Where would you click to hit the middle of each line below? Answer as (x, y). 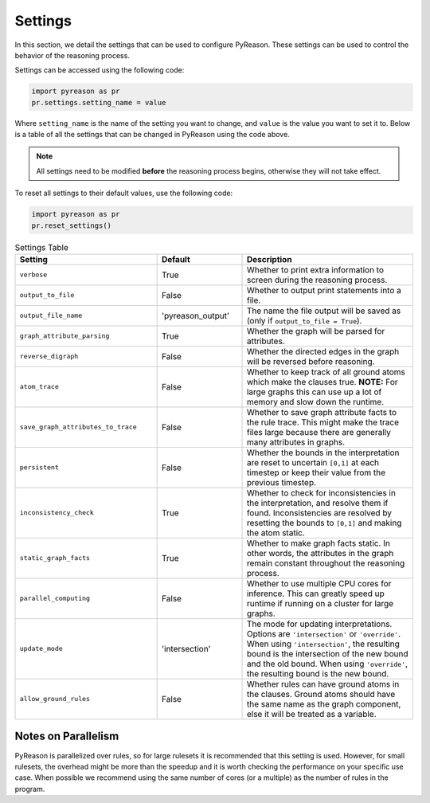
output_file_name (51, 316)
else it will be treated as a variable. (312, 714)
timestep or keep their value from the (316, 472)
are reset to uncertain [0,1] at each (313, 462)
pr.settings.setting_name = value (99, 102)
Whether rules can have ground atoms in (323, 684)
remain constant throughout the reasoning (326, 563)
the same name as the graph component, (324, 703)
